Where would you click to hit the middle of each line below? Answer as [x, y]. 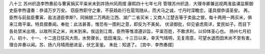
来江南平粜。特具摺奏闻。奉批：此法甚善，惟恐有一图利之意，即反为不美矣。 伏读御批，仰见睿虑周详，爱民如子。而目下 [130, 24]
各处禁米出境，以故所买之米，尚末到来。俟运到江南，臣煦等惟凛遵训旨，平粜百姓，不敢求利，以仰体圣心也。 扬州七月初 [130, 31]
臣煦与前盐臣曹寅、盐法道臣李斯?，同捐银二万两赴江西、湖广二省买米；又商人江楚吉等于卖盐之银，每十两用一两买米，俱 [131, 17]
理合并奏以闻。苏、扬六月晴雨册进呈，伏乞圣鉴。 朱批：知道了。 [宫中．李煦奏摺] [92, 45]
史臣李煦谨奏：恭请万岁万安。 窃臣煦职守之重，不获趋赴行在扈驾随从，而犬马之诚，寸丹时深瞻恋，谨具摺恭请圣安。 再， [131, 10]
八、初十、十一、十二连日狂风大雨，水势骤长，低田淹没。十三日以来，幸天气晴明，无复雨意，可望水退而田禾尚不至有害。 [132, 38]
